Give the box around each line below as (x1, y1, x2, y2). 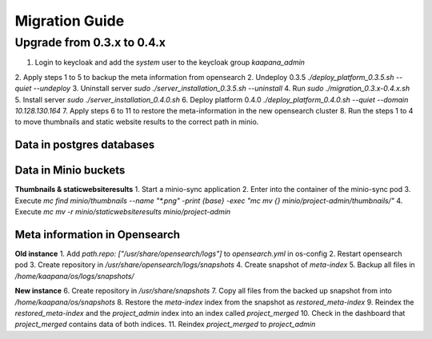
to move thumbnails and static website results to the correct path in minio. (14, 117, 259, 127)
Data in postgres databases (14, 138, 155, 152)
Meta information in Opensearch (14, 228, 180, 241)
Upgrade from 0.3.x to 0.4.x (14, 35, 166, 50)
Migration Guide (14, 12, 125, 30)
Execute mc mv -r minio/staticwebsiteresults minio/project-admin (14, 207, 231, 217)
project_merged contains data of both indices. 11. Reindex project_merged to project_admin (14, 320, 316, 329)
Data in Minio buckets (14, 164, 126, 177)
